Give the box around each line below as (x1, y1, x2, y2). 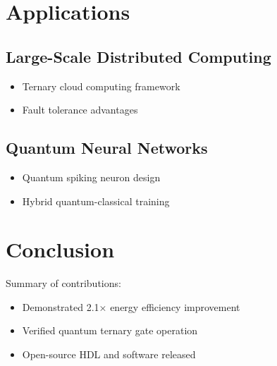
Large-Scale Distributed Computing (6, 45, 271, 67)
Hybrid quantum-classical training (22, 193, 170, 208)
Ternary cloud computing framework (22, 78, 180, 93)
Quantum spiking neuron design (22, 169, 161, 184)
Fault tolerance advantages (22, 102, 138, 117)
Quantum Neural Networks (6, 137, 208, 159)
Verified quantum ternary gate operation (22, 323, 198, 338)
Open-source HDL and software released (22, 347, 196, 362)
